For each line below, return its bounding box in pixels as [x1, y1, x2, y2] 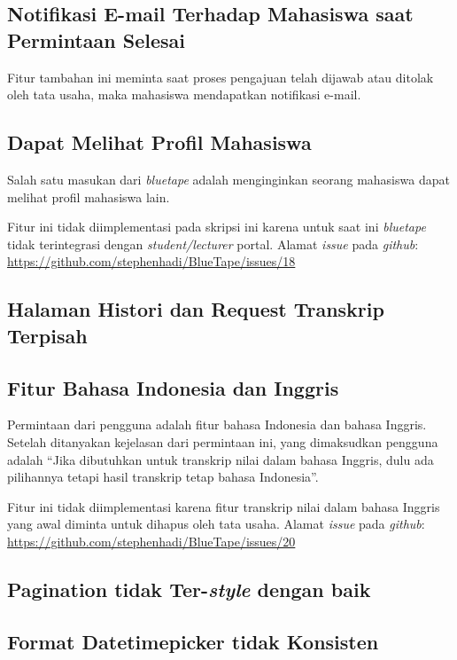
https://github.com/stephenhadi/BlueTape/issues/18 [7, 252, 296, 271]
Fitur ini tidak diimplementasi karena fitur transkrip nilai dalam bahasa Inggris [7, 497, 440, 515]
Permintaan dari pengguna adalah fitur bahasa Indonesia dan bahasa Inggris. [7, 415, 427, 434]
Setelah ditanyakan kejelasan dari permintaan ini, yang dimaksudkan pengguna [7, 432, 438, 451]
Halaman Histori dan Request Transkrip [7, 295, 384, 323]
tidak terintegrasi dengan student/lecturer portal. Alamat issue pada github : [7, 234, 419, 253]
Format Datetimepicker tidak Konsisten [7, 627, 379, 655]
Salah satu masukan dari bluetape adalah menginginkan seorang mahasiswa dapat [7, 169, 450, 188]
